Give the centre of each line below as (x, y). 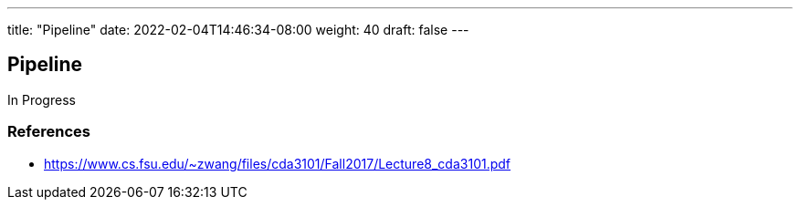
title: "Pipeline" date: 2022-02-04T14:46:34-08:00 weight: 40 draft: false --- (238, 30)
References (49, 132)
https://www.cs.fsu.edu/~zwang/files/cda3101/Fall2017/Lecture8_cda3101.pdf (278, 163)
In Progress (42, 99)
